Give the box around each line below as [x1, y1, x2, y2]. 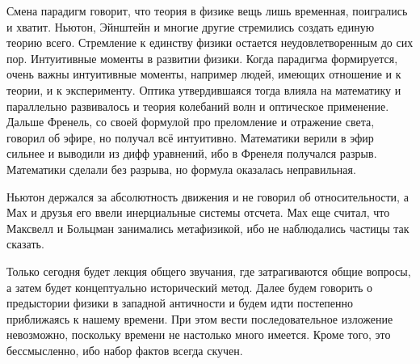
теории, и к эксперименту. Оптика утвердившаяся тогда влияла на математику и [6, 81, 401, 98]
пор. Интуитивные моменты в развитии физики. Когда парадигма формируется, [6, 49, 398, 66]
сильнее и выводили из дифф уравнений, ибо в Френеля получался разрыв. [6, 145, 377, 162]
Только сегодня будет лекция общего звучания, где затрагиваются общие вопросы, [6, 262, 411, 279]
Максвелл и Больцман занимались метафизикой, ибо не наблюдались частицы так [6, 219, 409, 236]
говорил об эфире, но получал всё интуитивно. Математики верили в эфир [6, 129, 374, 146]
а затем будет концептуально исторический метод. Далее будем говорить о [6, 278, 373, 295]
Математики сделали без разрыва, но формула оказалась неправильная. [6, 160, 356, 177]
